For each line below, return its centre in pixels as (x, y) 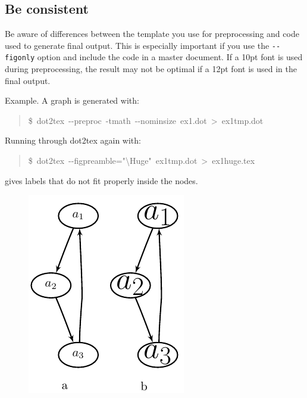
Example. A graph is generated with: (72, 100)
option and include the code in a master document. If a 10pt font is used (170, 57)
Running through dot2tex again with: (73, 140)
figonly (20, 58)
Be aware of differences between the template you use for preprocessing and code (152, 34)
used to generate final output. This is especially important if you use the (137, 45)
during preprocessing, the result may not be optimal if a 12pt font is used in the (151, 69)
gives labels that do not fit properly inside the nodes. (101, 180)
